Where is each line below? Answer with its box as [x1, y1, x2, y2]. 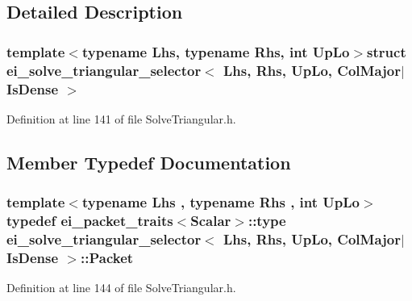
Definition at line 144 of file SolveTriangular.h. [6, 279, 236, 296]
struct [367, 41, 406, 61]
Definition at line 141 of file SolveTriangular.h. [6, 110, 236, 127]
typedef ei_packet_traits [6, 211, 173, 231]
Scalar [190, 211, 231, 231]
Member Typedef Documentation [6, 149, 291, 174]
